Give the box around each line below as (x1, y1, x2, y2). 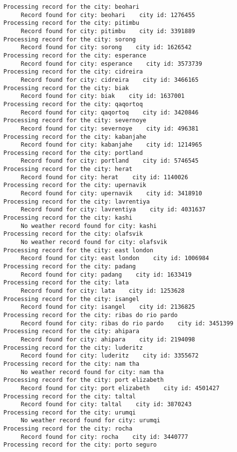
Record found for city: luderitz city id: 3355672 (20, 352, 199, 359)
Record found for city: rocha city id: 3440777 (20, 433, 188, 440)
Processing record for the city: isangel (3, 295, 140, 302)
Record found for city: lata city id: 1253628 (20, 287, 185, 294)
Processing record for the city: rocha (3, 425, 132, 433)
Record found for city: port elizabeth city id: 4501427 (20, 384, 219, 392)
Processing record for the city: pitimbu (3, 19, 140, 27)
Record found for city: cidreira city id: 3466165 (20, 76, 199, 83)
